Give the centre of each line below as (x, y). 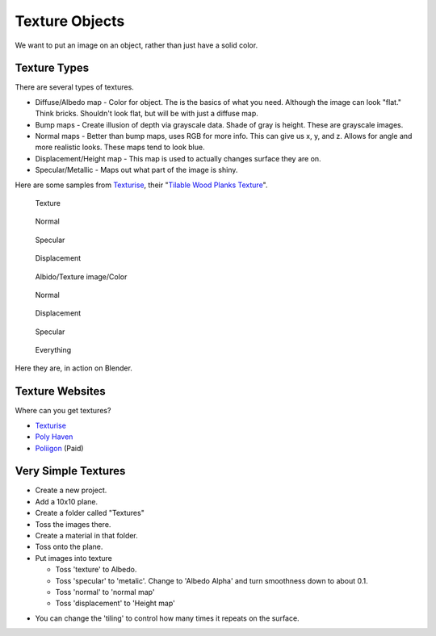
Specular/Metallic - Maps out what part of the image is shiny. (136, 170)
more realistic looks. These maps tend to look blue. (120, 147)
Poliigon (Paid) (59, 448)
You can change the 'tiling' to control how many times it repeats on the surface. (167, 618)
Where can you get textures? (63, 411)
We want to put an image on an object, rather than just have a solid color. (136, 45)
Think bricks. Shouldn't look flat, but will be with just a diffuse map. (147, 114)
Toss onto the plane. (69, 547)
